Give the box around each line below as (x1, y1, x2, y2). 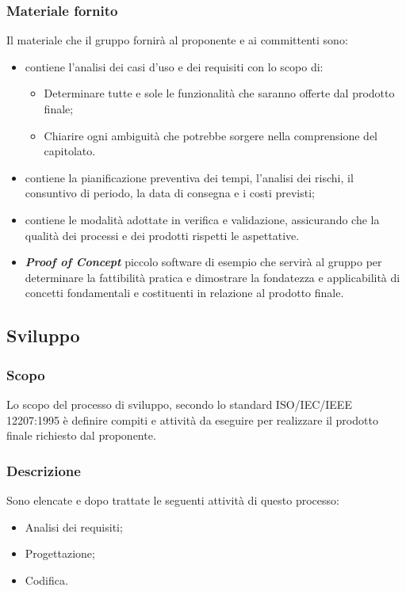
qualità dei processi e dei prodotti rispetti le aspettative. (25, 227, 300, 243)
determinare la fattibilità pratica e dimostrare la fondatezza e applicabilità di (25, 269, 400, 285)
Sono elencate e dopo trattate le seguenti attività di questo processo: (6, 491, 339, 508)
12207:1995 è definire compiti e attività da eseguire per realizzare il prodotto (6, 411, 378, 428)
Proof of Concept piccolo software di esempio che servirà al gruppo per (25, 254, 382, 270)
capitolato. (44, 143, 96, 159)
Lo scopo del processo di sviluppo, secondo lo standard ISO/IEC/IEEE (6, 395, 352, 412)
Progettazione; (25, 545, 95, 562)
